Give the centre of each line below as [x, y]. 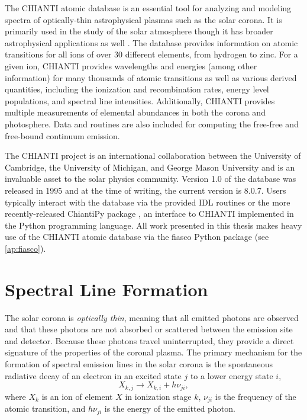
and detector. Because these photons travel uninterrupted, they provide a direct [149, 340]
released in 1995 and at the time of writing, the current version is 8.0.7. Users [146, 190]
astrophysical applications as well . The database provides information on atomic [151, 42]
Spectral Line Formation [106, 289]
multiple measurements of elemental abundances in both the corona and [135, 112]
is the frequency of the [256, 396]
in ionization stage [158, 396]
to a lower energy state [232, 375]
